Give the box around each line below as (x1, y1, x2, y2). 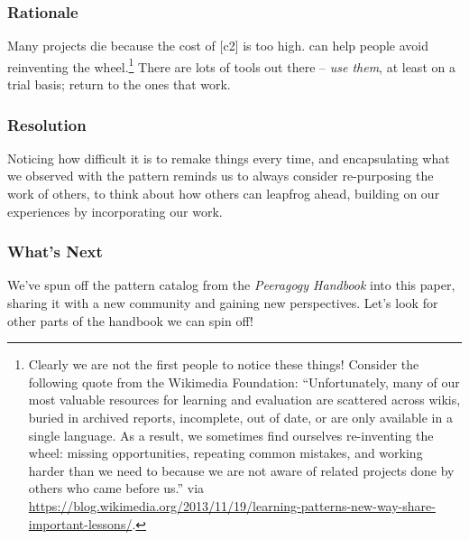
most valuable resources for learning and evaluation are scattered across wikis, (28, 390, 461, 409)
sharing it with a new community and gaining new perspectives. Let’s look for (7, 293, 438, 312)
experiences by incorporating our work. (7, 201, 223, 220)
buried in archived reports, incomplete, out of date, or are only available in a (28, 408, 453, 427)
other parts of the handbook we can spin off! (7, 311, 253, 330)
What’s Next (7, 240, 103, 263)
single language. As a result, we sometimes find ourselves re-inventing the (28, 425, 434, 444)
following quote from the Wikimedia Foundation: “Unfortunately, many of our (28, 372, 460, 391)
